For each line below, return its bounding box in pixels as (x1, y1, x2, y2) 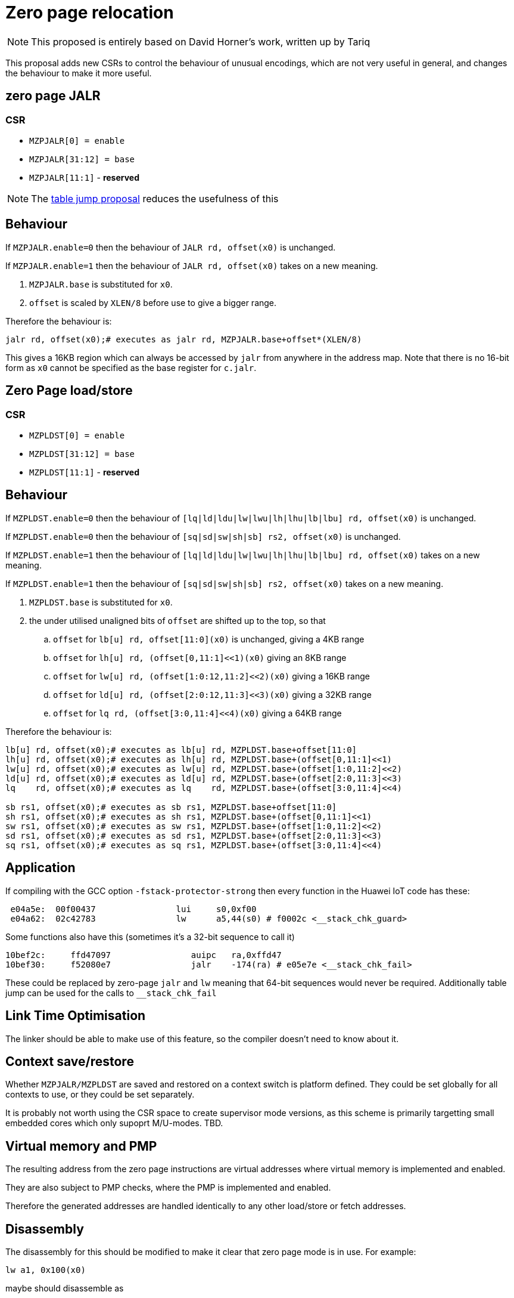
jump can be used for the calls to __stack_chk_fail (5, 987, 217, 998)
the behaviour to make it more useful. (5, 67, 152, 78)
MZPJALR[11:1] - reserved (29, 172, 140, 183)
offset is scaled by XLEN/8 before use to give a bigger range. (29, 297, 277, 308)
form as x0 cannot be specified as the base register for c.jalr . (5, 362, 257, 373)
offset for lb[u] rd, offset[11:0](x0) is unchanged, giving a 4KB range (53, 633, 365, 644)
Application (5, 860, 76, 876)
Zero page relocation (5, 2, 174, 23)
